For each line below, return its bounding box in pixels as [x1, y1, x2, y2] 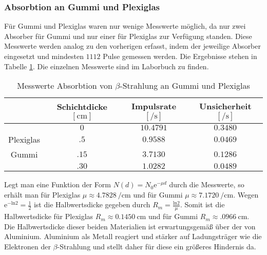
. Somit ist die [180, 199, 225, 210]
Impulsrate [131, 100, 177, 112]
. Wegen [233, 189, 259, 200]
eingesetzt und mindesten [4, 51, 84, 61]
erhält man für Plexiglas [4, 189, 81, 200]
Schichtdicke [56, 101, 107, 113]
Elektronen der [4, 241, 51, 251]
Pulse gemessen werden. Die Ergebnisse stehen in [103, 51, 257, 61]
